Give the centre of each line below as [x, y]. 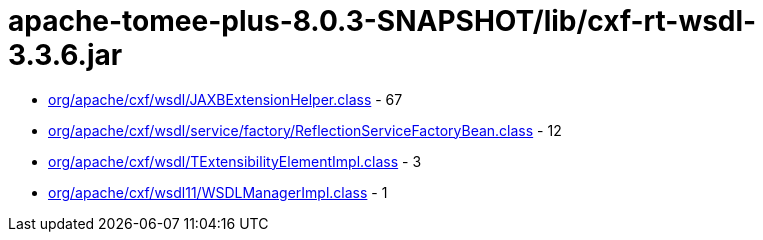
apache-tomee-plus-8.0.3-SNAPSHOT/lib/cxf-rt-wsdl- [382, 21]
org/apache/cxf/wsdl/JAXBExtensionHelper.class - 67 [225, 99]
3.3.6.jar [65, 55]
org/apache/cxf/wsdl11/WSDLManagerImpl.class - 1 [218, 192]
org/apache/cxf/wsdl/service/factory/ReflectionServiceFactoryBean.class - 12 [305, 130]
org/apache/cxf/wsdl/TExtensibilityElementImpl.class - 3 [235, 161]
